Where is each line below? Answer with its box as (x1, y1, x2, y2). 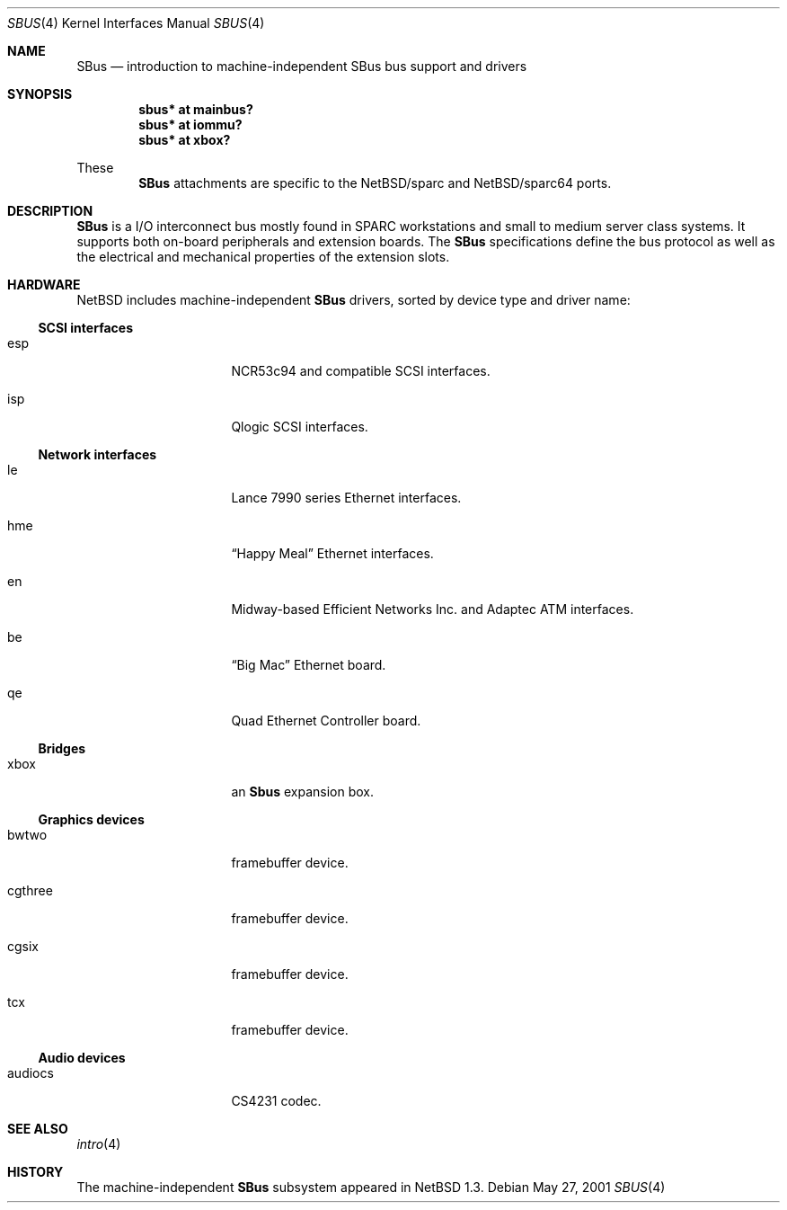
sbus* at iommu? (138, 117, 243, 132)
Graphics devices (38, 812, 145, 827)
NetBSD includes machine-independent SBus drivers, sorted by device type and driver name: (76, 292, 631, 307)
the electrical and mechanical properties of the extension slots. (76, 249, 450, 264)
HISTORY (7, 1164, 64, 1179)
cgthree (7, 883, 53, 898)
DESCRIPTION (7, 203, 93, 218)
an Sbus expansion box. (231, 784, 375, 799)
